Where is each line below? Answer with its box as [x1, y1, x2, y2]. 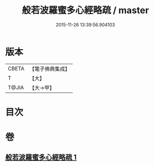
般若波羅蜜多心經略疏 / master [22, 5, 149, 16]
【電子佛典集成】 [29, 65, 70, 72]
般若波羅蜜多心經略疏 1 [5, 153, 77, 162]
